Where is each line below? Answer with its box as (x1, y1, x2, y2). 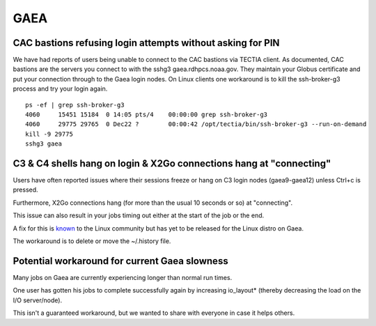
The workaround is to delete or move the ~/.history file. (13, 237, 171, 245)
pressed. (13, 185, 38, 194)
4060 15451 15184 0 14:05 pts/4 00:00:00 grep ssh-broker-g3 (25, 111, 268, 118)
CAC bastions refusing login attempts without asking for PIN (13, 37, 280, 49)
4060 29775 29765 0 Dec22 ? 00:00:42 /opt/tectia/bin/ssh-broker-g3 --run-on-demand (25, 121, 367, 128)
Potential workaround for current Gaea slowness (13, 255, 229, 267)
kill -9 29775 (25, 130, 73, 138)
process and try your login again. (13, 84, 108, 93)
